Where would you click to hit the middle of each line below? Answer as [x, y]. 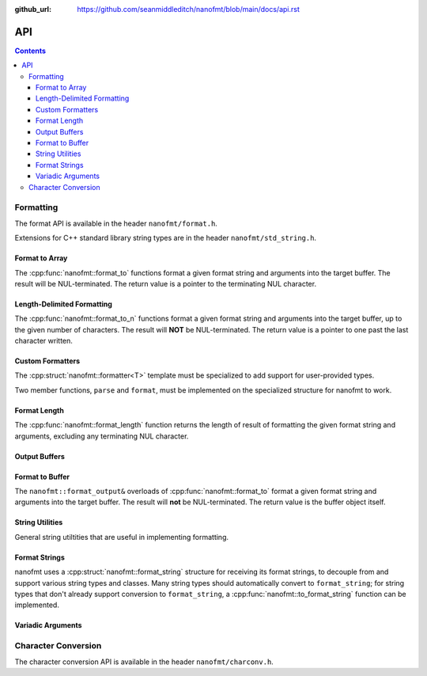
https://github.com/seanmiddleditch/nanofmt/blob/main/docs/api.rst [189, 9]
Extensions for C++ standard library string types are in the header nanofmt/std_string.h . [165, 238]
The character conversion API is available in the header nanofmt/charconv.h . [144, 662]
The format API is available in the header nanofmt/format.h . [116, 223]
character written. [43, 341]
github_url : [33, 9]
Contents [30, 51]
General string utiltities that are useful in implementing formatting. [122, 537]
